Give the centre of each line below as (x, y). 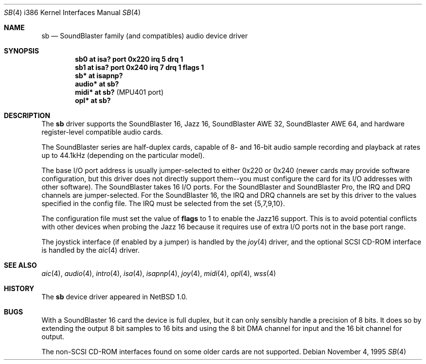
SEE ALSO (20, 265)
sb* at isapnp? (99, 76)
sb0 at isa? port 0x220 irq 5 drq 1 (129, 59)
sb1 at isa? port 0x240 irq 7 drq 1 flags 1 (140, 67)
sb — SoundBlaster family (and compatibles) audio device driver (145, 36)
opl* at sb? (93, 100)
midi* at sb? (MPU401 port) (119, 92)
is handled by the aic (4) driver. (90, 250)
